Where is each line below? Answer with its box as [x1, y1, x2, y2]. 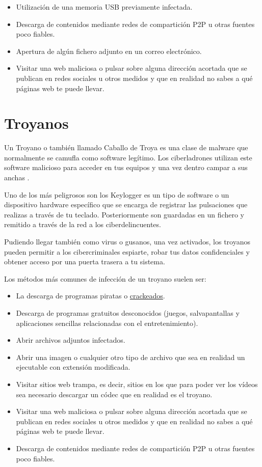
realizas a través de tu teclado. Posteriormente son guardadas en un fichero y [4, 209, 244, 219]
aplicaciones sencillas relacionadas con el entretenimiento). [16, 317, 198, 328]
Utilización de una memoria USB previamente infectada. [16, 2, 193, 12]
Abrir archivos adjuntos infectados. [16, 335, 125, 345]
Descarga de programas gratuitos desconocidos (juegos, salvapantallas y [16, 308, 240, 318]
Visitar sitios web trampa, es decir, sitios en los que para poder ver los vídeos [16, 378, 258, 389]
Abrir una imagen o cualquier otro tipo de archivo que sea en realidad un [16, 351, 245, 362]
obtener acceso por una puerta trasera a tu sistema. [4, 256, 165, 267]
